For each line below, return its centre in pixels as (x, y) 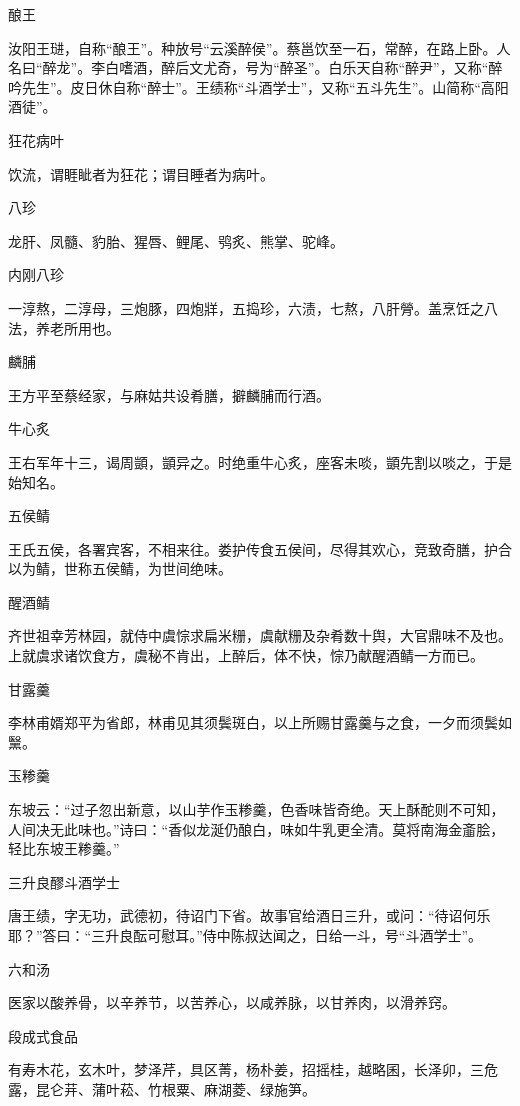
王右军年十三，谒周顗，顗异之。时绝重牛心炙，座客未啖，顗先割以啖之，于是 (260, 461)
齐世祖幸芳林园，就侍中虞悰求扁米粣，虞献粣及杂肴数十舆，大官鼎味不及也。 (260, 635)
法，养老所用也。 (64, 327)
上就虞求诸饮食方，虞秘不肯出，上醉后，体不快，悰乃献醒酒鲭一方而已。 (246, 655)
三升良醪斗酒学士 (64, 881)
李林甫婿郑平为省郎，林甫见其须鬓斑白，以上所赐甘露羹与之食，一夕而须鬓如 (260, 722)
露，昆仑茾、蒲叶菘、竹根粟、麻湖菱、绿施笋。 (162, 1088)
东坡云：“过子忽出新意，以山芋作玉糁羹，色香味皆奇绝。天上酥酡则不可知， (256, 809)
